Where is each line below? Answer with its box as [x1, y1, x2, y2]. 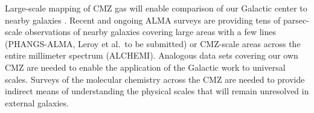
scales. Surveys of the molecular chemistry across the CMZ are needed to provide [5, 73, 305, 85]
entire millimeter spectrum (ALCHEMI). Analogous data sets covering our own [5, 49, 298, 62]
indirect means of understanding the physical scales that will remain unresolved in [5, 85, 309, 97]
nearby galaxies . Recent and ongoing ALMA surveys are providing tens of [5, 13, 281, 26]
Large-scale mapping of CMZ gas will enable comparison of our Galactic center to [5, 2, 307, 14]
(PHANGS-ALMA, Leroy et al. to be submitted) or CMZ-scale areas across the [5, 37, 301, 50]
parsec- [283, 13, 309, 26]
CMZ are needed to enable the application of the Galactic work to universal [5, 60, 286, 73]
